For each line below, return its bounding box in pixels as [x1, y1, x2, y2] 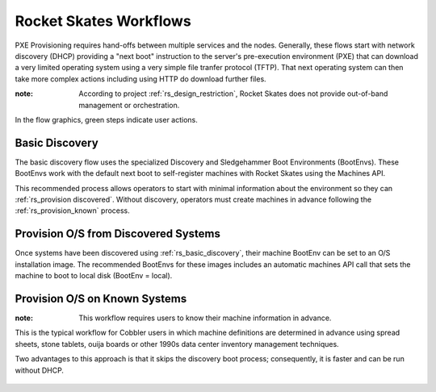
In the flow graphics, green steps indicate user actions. [15, 115, 198, 124]
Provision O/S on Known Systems [15, 291, 187, 306]
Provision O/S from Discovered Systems [15, 227, 221, 241]
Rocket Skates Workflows [15, 12, 191, 30]
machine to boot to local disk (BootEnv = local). [15, 271, 173, 281]
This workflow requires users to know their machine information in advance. [78, 313, 332, 323]
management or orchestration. [78, 100, 180, 110]
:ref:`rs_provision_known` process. [15, 206, 131, 215]
